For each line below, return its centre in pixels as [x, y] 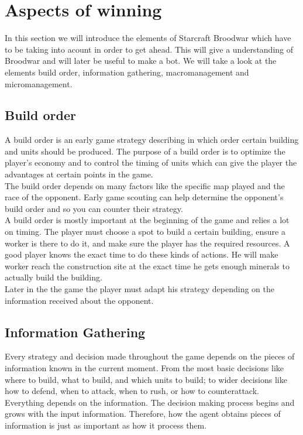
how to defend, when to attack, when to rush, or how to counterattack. [132, 391]
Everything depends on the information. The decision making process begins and [150, 402]
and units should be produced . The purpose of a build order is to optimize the [145, 151]
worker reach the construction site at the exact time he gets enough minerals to [147, 266]
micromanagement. [39, 83]
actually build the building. [54, 277]
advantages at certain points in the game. [79, 174]
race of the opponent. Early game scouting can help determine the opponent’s [144, 197]
